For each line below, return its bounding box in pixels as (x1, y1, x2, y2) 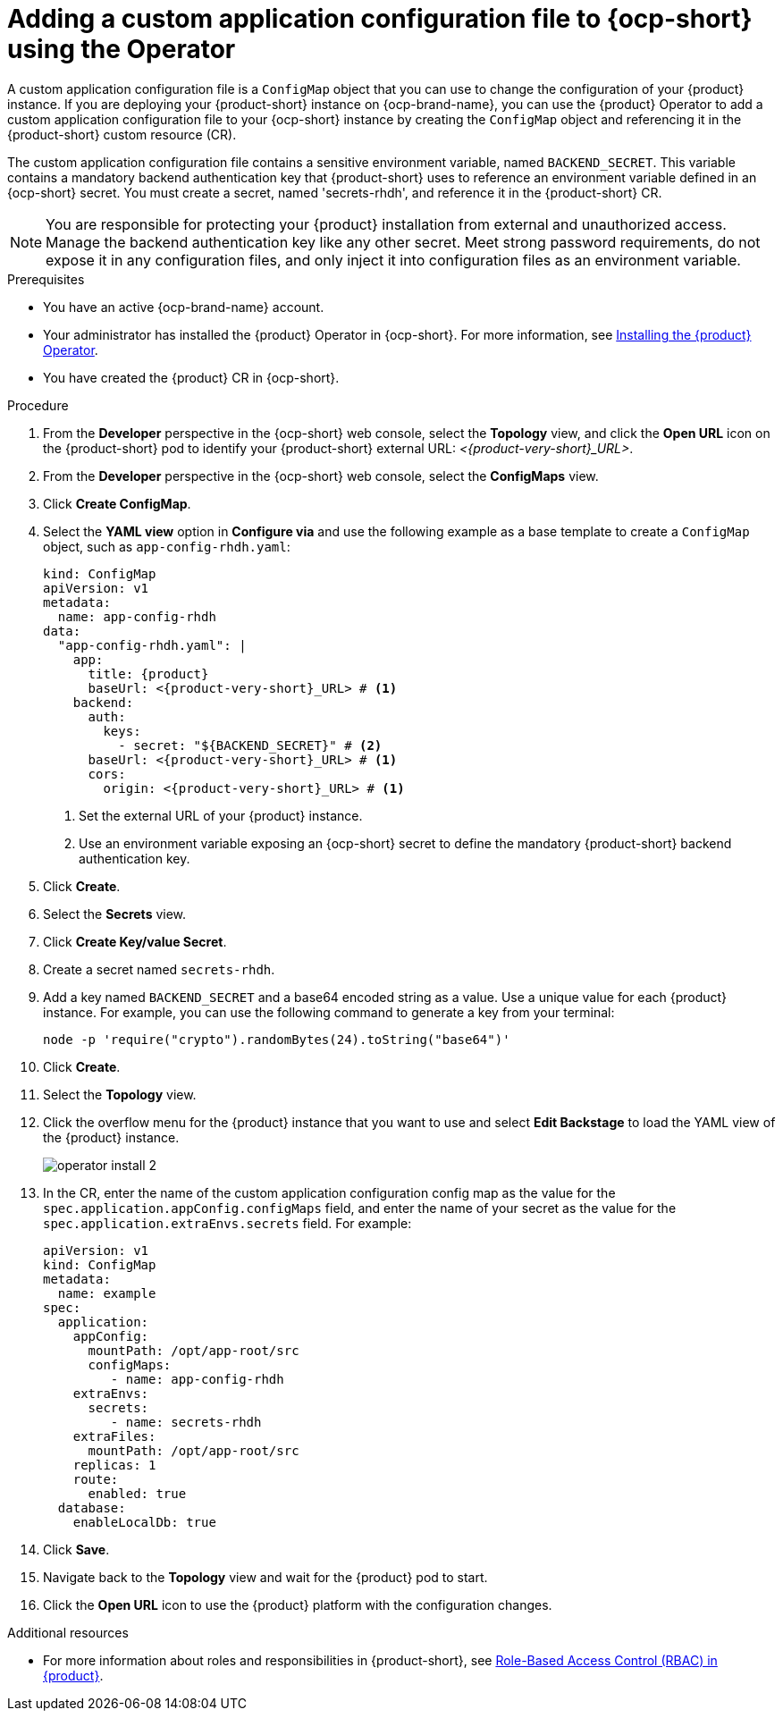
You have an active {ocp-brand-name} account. (43, 299, 324, 315)
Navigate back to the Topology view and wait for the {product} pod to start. (43, 1569, 488, 1585)
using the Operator (7, 34, 236, 64)
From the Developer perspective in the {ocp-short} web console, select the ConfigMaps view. (43, 467, 599, 484)
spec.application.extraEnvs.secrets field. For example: (43, 1215, 412, 1231)
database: (57, 1500, 126, 1515)
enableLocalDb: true (72, 1514, 216, 1529)
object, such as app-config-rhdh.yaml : (43, 538, 290, 554)
